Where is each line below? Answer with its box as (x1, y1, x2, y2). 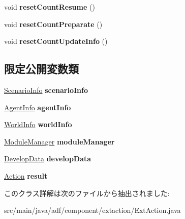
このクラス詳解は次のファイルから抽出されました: (4, 187, 170, 198)
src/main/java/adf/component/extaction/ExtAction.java (4, 205, 181, 215)
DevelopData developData (4, 153, 91, 164)
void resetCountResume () (4, 2, 95, 12)
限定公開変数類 (4, 61, 79, 77)
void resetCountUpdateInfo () (4, 36, 108, 46)
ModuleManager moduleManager (4, 136, 115, 147)
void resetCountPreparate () (4, 18, 103, 29)
